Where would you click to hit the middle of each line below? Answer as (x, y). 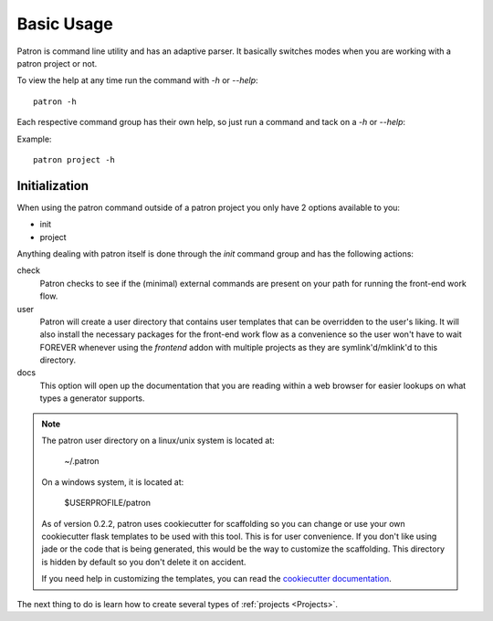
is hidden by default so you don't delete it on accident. (144, 562)
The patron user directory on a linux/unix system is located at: (158, 441)
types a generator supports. (92, 398)
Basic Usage (65, 24)
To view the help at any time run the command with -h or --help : (138, 80)
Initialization (53, 186)
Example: (34, 139)
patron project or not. (57, 63)
